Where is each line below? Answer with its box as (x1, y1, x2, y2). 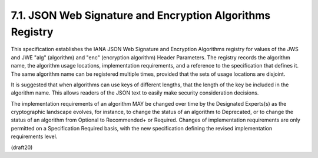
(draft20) (11, 144, 33, 151)
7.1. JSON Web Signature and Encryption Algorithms (11, 9, 271, 22)
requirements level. (11, 133, 58, 140)
